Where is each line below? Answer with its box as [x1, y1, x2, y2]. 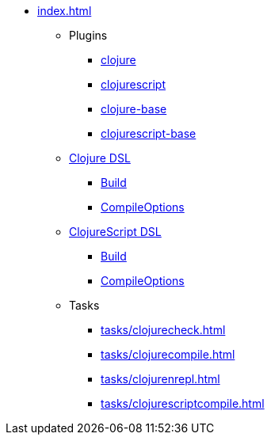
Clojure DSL [69, 151, 131, 165]
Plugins [69, 29, 108, 42]
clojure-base [101, 102, 167, 116]
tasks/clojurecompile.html [101, 348, 235, 361]
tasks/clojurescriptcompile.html [101, 397, 265, 410]
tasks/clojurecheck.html [101, 323, 226, 336]
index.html [37, 4, 92, 17]
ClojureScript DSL [69, 225, 162, 238]
